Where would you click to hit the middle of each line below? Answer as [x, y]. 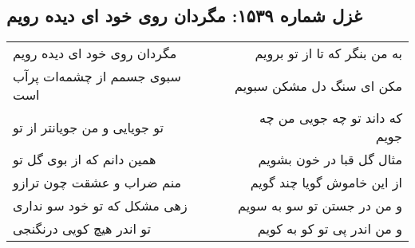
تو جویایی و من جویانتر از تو [88, 127]
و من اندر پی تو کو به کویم [330, 229]
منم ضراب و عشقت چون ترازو [97, 183]
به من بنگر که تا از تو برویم [328, 53]
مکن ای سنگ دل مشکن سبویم [318, 85]
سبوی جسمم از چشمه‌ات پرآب [97, 77]
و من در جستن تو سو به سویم [320, 206]
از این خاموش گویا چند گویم [326, 183]
